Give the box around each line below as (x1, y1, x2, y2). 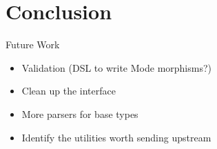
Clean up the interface (21, 83, 116, 98)
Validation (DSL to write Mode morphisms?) (21, 60, 211, 74)
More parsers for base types (21, 106, 138, 121)
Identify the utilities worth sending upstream (21, 130, 211, 144)
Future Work (6, 37, 60, 52)
